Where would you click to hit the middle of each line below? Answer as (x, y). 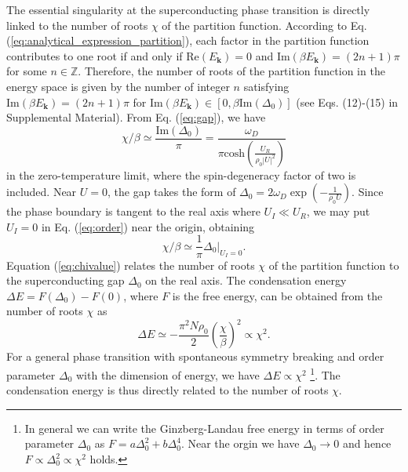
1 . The (325, 373)
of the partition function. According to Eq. (264, 25)
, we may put (338, 211)
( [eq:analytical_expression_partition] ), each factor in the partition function (188, 40)
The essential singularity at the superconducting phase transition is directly (188, 9)
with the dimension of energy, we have (168, 374)
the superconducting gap (66, 280)
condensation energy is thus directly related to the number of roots (168, 390)
